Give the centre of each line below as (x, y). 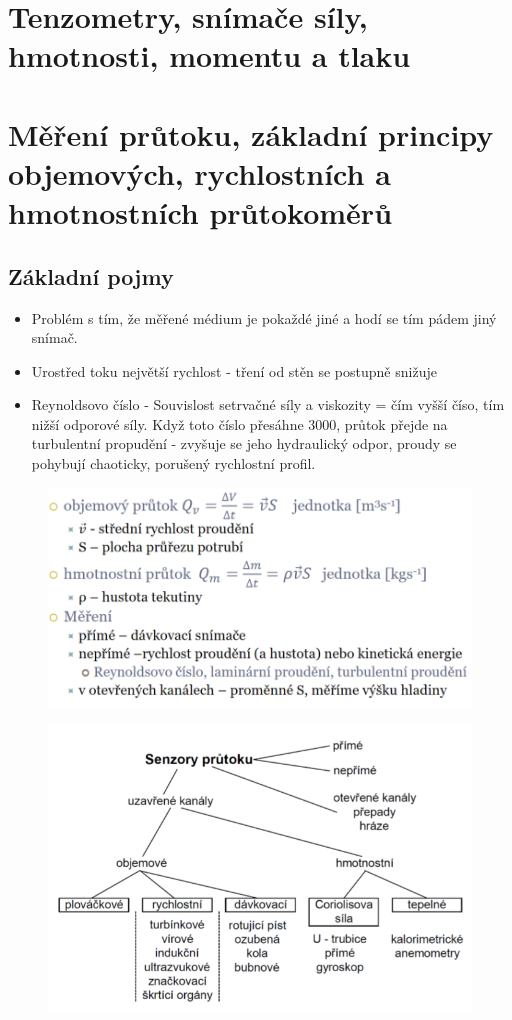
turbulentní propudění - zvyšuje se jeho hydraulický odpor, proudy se (244, 443)
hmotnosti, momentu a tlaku (209, 55)
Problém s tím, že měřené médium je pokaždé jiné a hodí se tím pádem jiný (264, 317)
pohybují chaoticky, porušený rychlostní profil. (173, 463)
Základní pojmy (91, 275)
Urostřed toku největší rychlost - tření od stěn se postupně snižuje (234, 370)
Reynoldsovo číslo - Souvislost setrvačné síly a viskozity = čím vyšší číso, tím (268, 404)
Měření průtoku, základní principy (251, 133)
